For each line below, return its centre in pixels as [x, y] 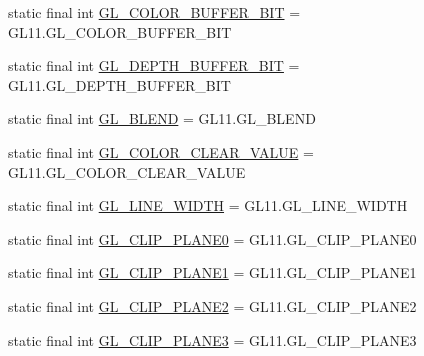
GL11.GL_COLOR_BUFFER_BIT [120, 31]
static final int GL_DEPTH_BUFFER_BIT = [154, 65]
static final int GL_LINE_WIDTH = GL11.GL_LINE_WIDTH [208, 205]
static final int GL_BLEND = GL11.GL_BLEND [162, 118]
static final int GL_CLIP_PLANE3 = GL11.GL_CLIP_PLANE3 [212, 339]
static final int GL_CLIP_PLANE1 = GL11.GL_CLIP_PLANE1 [212, 272]
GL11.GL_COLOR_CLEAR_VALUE [127, 171]
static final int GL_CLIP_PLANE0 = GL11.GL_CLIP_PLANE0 [212, 238]
